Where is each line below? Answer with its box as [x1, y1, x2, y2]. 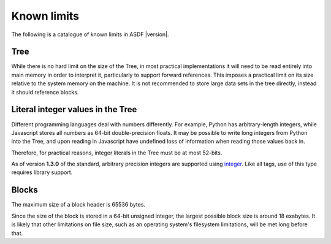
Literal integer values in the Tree [11, 104, 137, 115]
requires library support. [11, 169, 73, 176]
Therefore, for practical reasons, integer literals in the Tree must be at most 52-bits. [11, 149, 223, 156]
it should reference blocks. [11, 88, 79, 96]
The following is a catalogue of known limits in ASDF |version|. [11, 31, 169, 38]
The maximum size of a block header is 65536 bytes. [11, 201, 146, 208]
